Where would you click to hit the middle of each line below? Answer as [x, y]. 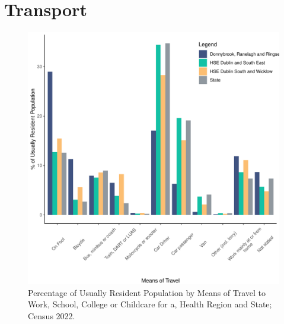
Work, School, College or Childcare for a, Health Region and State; [150, 304]
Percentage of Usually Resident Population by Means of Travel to [147, 292]
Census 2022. [52, 315]
